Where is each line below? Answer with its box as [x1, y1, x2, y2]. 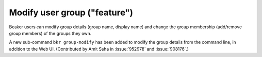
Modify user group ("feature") [9, 7, 133, 18]
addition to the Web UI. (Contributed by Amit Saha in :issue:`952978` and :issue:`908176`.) [9, 46, 189, 52]
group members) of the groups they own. [9, 30, 92, 36]
